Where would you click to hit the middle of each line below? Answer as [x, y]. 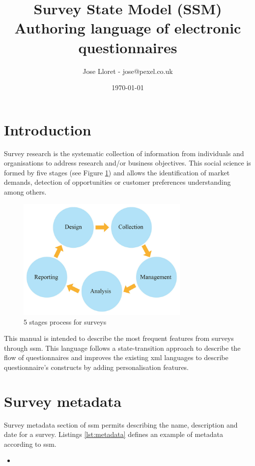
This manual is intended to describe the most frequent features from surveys [119, 338]
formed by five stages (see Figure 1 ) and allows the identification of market [117, 172]
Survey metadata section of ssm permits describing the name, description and [121, 424]
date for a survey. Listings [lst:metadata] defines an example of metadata [113, 434]
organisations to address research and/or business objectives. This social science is [127, 163]
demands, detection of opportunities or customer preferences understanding [117, 182]
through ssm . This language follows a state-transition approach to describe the [122, 348]
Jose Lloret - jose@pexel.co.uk [128, 71]
